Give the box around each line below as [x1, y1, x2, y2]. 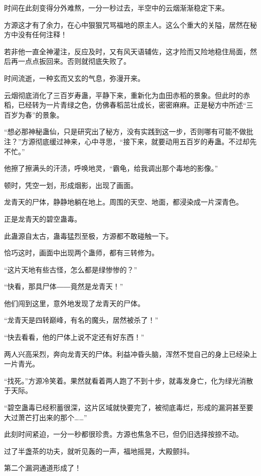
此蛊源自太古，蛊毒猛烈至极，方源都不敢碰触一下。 [4, 230, 173, 241]
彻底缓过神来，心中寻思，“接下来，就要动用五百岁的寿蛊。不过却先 [35, 136, 257, 146]
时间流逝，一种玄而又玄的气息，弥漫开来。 [4, 72, 145, 83]
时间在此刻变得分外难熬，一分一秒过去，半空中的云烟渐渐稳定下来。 [4, 3, 229, 13]
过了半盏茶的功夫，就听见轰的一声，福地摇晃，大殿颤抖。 [4, 445, 194, 456]
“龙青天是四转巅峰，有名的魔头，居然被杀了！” [4, 315, 159, 325]
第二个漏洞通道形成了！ [4, 462, 81, 473]
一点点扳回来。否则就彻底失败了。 [18, 56, 130, 66]
